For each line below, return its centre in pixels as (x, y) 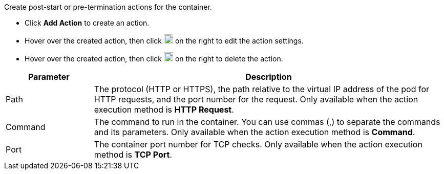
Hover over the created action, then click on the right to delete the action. (154, 59)
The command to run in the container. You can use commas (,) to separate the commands (267, 122)
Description (269, 77)
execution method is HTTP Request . (164, 110)
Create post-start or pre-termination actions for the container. (108, 7)
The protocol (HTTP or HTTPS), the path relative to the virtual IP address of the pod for (262, 89)
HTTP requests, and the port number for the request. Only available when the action (256, 99)
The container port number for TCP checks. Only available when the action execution (258, 144)
